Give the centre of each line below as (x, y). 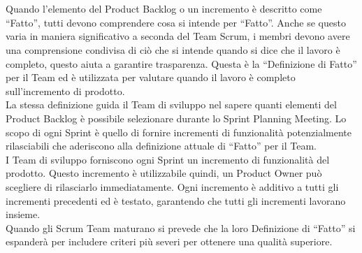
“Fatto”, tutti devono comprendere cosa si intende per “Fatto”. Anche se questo (176, 22)
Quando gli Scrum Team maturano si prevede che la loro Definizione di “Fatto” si (181, 227)
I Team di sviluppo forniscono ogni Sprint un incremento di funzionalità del (168, 159)
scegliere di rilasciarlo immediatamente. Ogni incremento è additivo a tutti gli (172, 186)
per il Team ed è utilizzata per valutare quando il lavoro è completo (151, 77)
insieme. (23, 214)
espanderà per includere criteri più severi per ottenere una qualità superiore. (169, 241)
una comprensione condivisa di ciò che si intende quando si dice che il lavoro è (173, 49)
